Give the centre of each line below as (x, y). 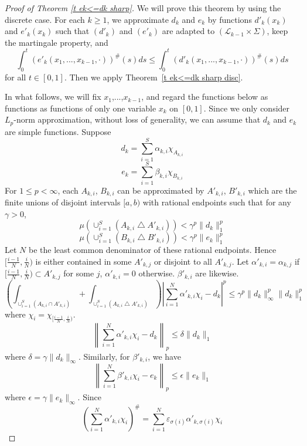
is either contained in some (83, 261)
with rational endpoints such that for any (217, 202)
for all (16, 77)
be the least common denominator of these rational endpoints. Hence (152, 250)
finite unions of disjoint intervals (63, 202)
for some (79, 273)
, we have (164, 356)
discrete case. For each (45, 19)
